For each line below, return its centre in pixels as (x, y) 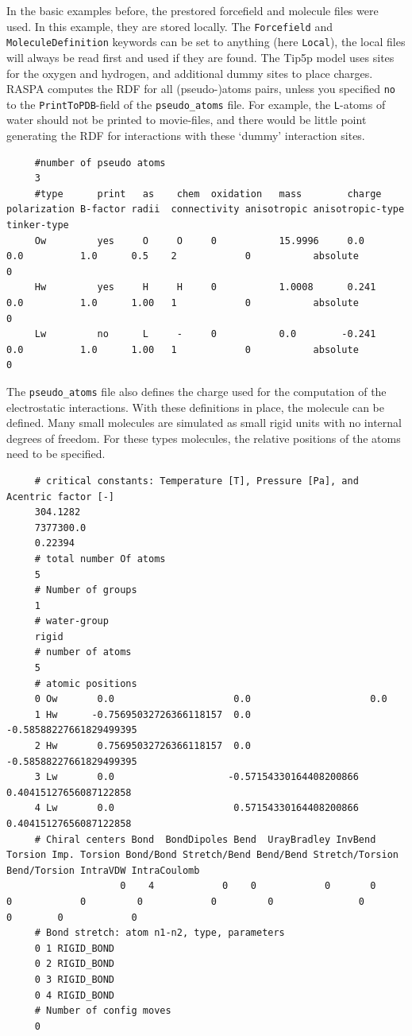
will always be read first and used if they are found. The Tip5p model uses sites (200, 57)
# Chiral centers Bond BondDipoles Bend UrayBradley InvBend (205, 839)
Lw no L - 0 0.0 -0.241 (205, 334)
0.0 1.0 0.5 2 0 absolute (183, 256)
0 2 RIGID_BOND (75, 964)
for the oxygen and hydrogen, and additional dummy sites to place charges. (190, 73)
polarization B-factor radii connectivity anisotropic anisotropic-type (206, 210)
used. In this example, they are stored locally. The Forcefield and (170, 26)
